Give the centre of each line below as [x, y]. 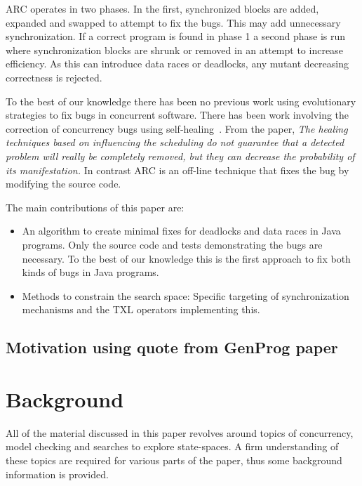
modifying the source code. [63, 184]
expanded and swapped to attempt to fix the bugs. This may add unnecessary [173, 22]
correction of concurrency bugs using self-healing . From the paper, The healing [177, 128]
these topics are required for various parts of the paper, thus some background [174, 460]
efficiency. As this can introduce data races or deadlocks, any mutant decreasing [177, 64]
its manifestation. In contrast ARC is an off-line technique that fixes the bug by [177, 170]
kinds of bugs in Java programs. [90, 272]
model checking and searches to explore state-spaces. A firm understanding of [172, 446]
